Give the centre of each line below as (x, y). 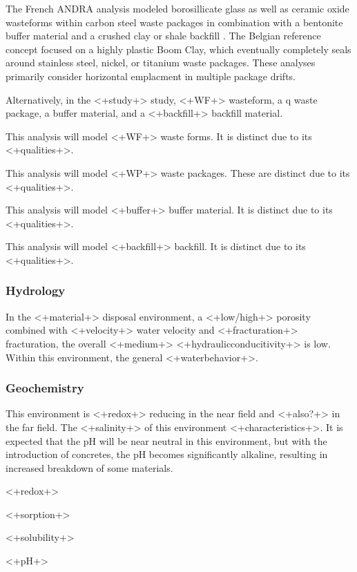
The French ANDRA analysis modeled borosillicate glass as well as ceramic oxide (177, 8)
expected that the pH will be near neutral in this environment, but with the (166, 440)
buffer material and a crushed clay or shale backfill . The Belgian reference (163, 36)
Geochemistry (45, 388)
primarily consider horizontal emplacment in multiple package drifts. (151, 76)
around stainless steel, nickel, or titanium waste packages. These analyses (161, 63)
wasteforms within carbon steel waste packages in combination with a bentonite (174, 22)
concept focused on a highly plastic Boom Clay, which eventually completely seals (178, 49)
